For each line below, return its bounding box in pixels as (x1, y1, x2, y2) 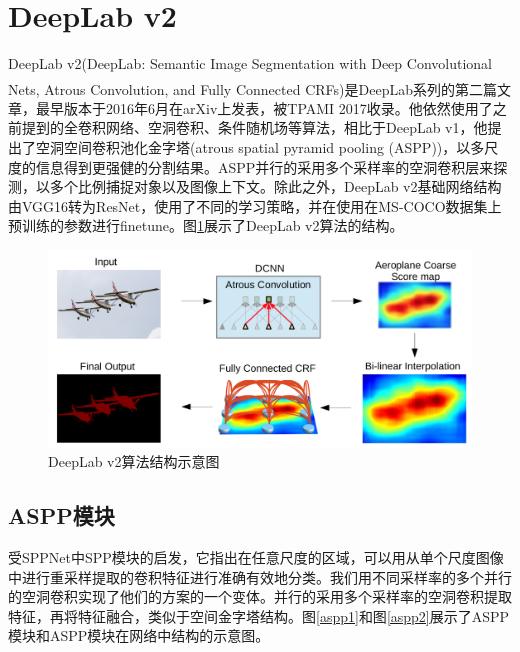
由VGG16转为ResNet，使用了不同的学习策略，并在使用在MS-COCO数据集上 (8, 195, 502, 216)
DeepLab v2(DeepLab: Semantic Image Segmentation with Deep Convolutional (8, 53, 492, 74)
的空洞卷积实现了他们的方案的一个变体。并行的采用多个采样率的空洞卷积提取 (8, 586, 512, 607)
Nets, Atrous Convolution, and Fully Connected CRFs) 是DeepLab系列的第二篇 (8, 78, 497, 99)
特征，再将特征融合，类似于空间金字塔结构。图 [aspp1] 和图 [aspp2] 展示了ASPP (8, 605, 510, 626)
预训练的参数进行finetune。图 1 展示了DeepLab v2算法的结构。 (8, 215, 404, 236)
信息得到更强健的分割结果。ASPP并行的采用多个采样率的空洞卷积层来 (35, 156, 494, 177)
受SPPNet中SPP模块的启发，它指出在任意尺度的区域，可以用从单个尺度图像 (8, 546, 504, 567)
